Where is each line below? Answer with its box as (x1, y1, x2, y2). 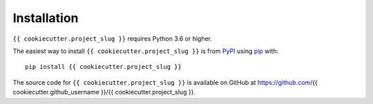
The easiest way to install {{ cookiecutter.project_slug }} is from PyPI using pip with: (12, 47, 279, 55)
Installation (12, 10, 79, 25)
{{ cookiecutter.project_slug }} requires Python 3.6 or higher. (12, 34, 213, 43)
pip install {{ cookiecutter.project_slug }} (25, 63, 182, 71)
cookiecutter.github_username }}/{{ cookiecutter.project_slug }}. (12, 88, 196, 96)
